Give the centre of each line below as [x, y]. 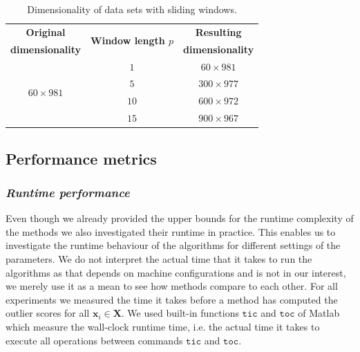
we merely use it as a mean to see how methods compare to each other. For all [172, 286]
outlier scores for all [48, 313]
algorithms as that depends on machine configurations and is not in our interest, [176, 272]
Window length [128, 40]
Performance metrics [81, 158]
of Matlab [319, 313]
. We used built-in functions [180, 313]
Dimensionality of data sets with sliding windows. [132, 9]
